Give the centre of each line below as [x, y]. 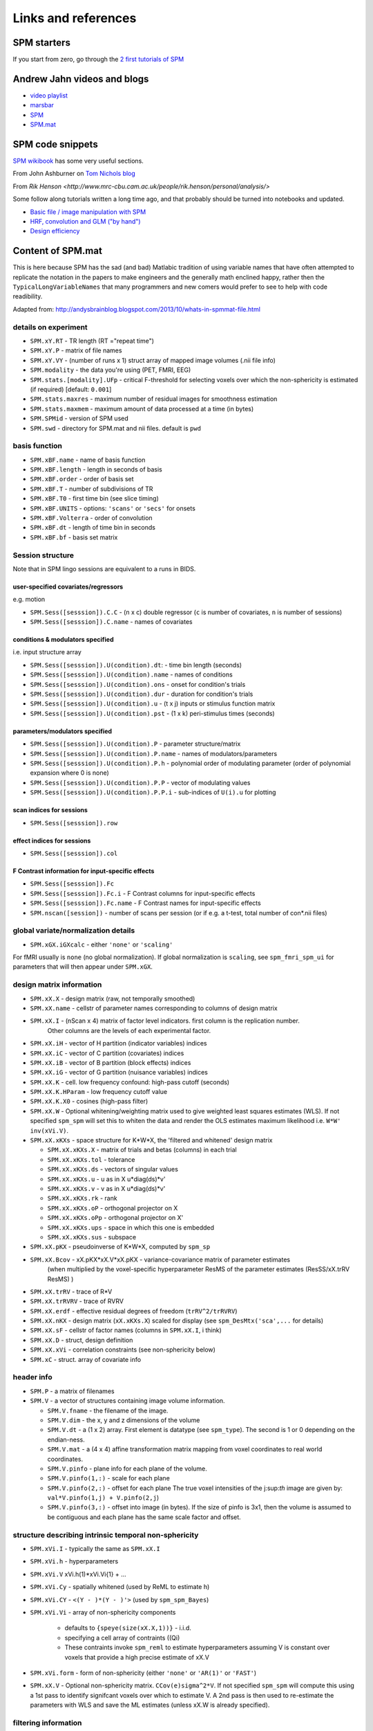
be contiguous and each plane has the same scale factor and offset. [144, 1517]
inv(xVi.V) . [49, 1130]
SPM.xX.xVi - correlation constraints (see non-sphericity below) [123, 1349]
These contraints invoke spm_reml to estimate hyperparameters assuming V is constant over [197, 1647]
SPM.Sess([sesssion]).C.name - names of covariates [111, 622]
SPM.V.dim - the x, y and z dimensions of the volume [124, 1420]
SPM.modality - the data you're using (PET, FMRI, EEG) [111, 370]
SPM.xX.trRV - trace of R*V [71, 1291]
